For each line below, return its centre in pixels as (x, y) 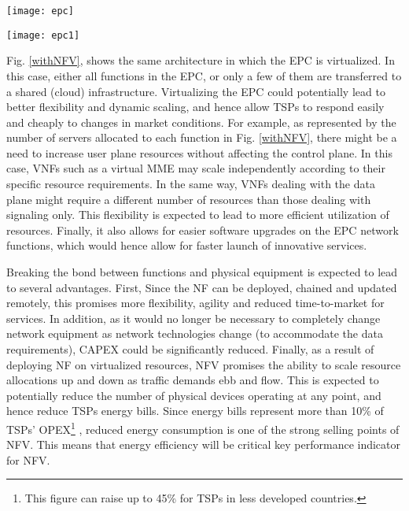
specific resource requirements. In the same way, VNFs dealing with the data (191, 184)
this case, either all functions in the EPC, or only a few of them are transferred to (204, 75)
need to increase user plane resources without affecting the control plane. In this (199, 152)
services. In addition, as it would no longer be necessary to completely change (193, 318)
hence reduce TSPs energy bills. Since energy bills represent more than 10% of (195, 411)
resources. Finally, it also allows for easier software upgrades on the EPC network (203, 230)
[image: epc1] (43, 35)
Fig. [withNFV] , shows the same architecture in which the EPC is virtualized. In (201, 60)
